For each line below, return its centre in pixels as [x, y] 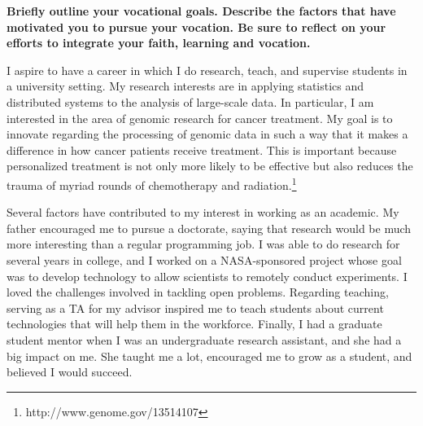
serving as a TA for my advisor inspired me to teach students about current [195, 307]
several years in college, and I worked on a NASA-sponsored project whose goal [204, 259]
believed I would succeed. [70, 372]
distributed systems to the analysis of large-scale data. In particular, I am [190, 101]
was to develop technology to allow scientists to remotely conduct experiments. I [207, 276]
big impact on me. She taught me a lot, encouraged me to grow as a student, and [209, 356]
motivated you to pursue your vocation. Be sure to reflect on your [196, 26]
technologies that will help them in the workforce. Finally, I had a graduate [194, 324]
